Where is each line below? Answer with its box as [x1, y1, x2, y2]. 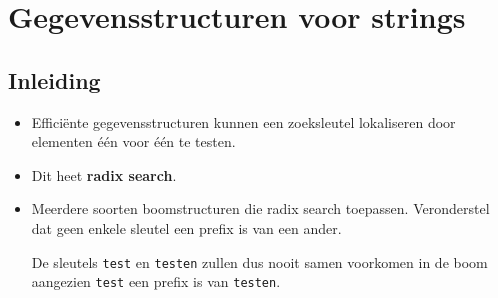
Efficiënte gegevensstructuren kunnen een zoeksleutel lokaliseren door [31, 111, 456, 132]
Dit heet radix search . [31, 164, 177, 185]
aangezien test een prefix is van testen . [31, 271, 281, 292]
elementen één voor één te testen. [31, 131, 236, 152]
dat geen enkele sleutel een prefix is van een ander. [31, 217, 342, 238]
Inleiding [8, 64, 101, 95]
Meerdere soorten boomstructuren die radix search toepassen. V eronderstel [31, 198, 490, 219]
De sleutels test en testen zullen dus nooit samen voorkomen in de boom [31, 251, 488, 272]
